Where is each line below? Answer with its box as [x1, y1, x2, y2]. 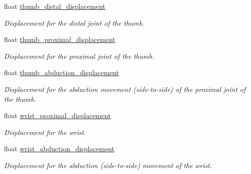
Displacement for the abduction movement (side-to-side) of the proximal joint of [4, 84, 246, 94]
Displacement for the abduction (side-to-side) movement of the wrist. [4, 160, 212, 170]
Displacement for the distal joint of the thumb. [4, 17, 144, 28]
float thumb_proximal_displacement [4, 34, 116, 44]
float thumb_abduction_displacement [4, 67, 119, 78]
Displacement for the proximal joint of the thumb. [4, 50, 154, 61]
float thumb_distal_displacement [4, 1, 106, 11]
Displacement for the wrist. [4, 127, 86, 137]
